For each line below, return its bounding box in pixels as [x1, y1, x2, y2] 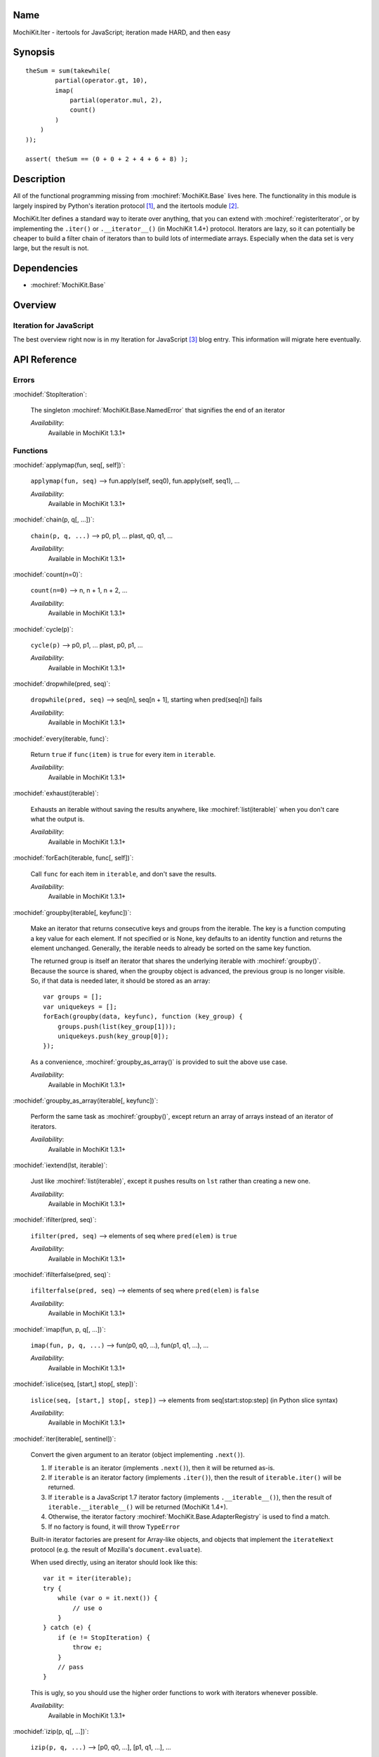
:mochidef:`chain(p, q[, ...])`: [13, 515, 95, 524]
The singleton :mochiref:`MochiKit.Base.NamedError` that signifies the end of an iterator [30, 406, 286, 414]
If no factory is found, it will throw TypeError [48, 1522, 180, 1531]
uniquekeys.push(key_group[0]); [57, 1032, 169, 1040]
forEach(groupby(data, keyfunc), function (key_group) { [43, 1013, 244, 1020]
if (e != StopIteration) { [57, 1633, 151, 1641]
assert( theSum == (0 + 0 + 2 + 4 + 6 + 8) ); [25, 155, 189, 163]
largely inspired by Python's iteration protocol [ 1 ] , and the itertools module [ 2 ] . [13, 201, 239, 210]
